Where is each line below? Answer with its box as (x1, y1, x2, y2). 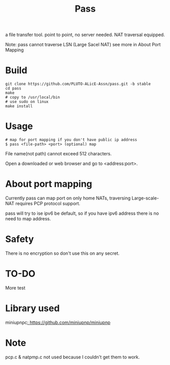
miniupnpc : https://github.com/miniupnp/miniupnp (5, 319, 111, 325)
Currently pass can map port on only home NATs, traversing (5, 195, 131, 201)
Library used (5, 303, 60, 314)
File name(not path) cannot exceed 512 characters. (5, 151, 112, 157)
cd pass (5, 86, 22, 91)
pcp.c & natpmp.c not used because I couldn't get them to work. (5, 354, 140, 360)
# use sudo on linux (5, 99, 49, 105)
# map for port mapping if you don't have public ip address (5, 138, 138, 143)
